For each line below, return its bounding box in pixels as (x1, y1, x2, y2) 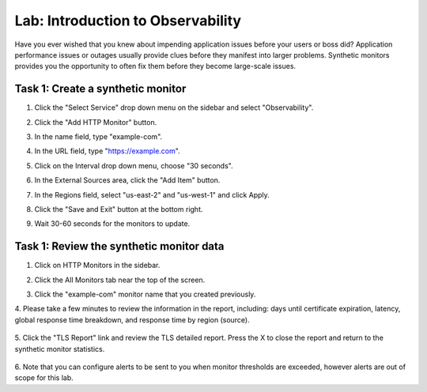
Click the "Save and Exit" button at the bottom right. (34, 204, 203, 213)
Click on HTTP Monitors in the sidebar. (34, 261, 161, 270)
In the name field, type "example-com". (34, 132, 163, 141)
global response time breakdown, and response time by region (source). (14, 315, 251, 324)
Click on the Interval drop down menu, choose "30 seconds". (34, 160, 233, 170)
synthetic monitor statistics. (14, 344, 105, 353)
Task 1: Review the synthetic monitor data (14, 239, 225, 253)
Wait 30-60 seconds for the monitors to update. (34, 219, 191, 228)
